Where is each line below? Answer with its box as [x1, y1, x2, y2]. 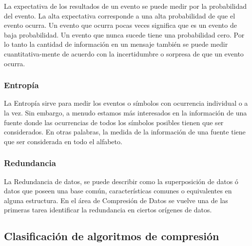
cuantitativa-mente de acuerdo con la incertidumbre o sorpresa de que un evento [4, 48, 244, 58]
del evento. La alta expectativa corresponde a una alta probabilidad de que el [4, 10, 235, 20]
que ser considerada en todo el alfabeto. [4, 136, 122, 146]
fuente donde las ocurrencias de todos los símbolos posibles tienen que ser [4, 117, 224, 127]
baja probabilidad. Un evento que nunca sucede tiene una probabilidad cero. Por [4, 29, 245, 39]
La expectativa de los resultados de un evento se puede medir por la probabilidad [4, 1, 247, 11]
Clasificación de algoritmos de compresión [4, 228, 219, 244]
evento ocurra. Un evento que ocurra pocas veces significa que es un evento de [4, 20, 237, 30]
